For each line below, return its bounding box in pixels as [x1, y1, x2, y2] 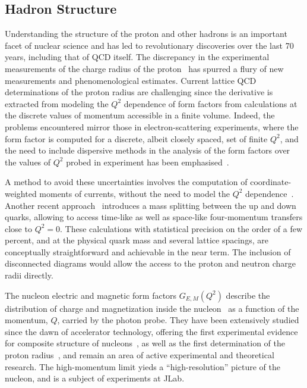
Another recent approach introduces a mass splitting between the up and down [5, 199, 296, 211]
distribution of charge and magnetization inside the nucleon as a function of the [5, 302, 299, 314]
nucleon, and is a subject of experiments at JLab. [5, 372, 185, 384]
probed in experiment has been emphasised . [66, 155, 229, 168]
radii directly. [5, 269, 53, 281]
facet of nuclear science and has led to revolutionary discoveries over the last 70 [5, 39, 294, 51]
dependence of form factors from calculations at [124, 97, 297, 109]
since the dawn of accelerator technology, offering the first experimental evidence [5, 325, 298, 337]
